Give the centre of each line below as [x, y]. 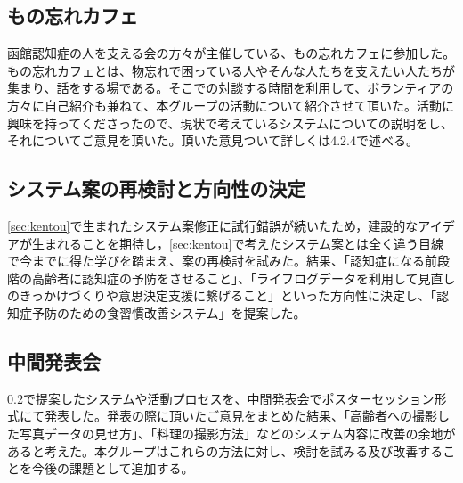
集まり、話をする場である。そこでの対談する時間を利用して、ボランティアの [231, 88]
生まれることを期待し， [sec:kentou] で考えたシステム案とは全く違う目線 [238, 243]
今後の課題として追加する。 [113, 468]
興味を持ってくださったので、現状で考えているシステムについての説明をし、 [230, 123]
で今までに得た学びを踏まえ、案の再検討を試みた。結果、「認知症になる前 [222, 261]
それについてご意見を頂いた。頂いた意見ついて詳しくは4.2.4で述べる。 [213, 140]
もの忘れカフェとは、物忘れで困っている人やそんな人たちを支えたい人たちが [231, 70]
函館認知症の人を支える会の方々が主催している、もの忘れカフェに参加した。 [231, 53]
